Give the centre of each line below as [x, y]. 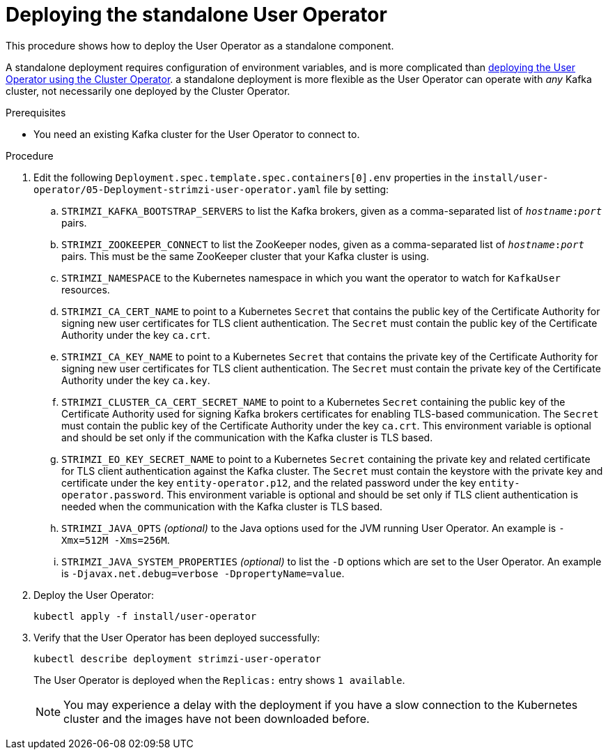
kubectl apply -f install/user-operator [145, 616]
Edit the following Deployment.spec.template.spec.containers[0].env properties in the [251, 177]
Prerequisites [36, 112]
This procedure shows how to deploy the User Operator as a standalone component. [200, 45]
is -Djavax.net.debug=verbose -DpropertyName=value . [203, 573]
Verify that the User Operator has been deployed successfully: [177, 637]
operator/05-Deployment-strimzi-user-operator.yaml [178, 189]
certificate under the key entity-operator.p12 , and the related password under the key [269, 482]
